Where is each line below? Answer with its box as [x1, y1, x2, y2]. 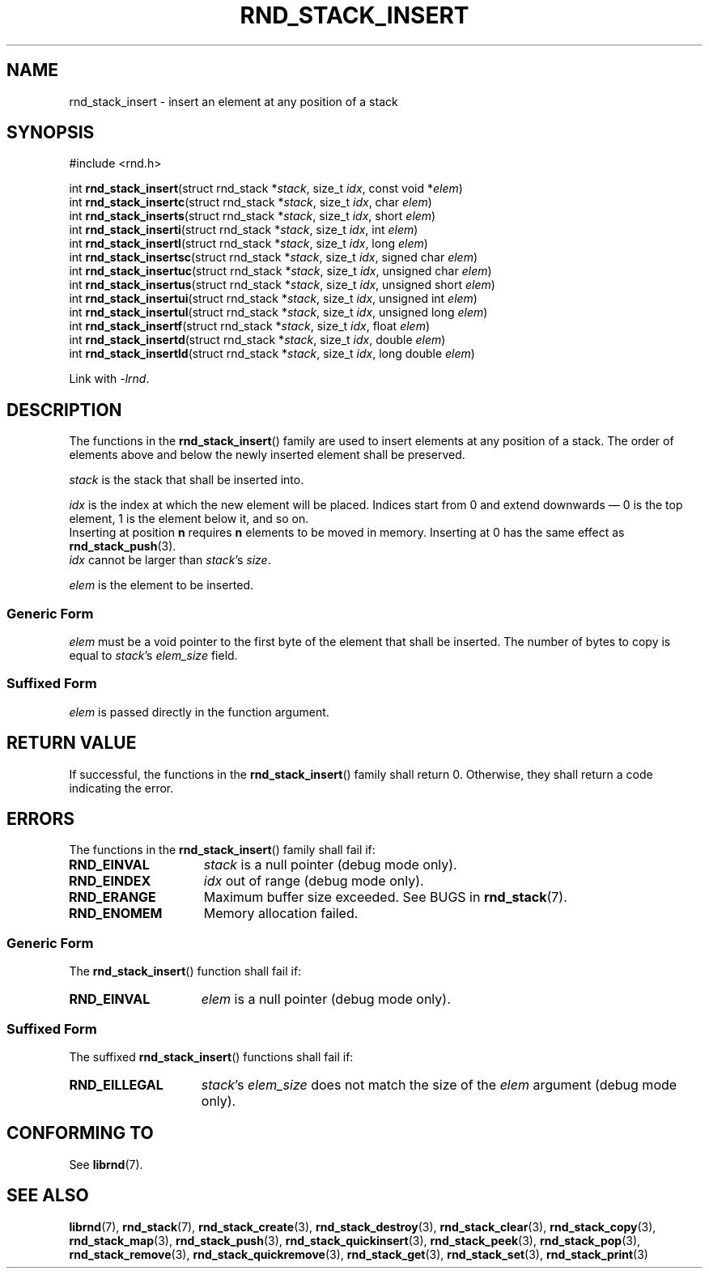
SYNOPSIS [6, 122, 95, 143]
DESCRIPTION [6, 399, 122, 420]
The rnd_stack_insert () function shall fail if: [69, 964, 302, 979]
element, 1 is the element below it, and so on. [69, 512, 309, 526]
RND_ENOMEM [68, 905, 163, 922]
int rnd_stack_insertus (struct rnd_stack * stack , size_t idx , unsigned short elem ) [69, 278, 495, 292]
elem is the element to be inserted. [69, 578, 254, 593]
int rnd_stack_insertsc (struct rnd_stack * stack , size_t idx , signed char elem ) [69, 250, 478, 265]
